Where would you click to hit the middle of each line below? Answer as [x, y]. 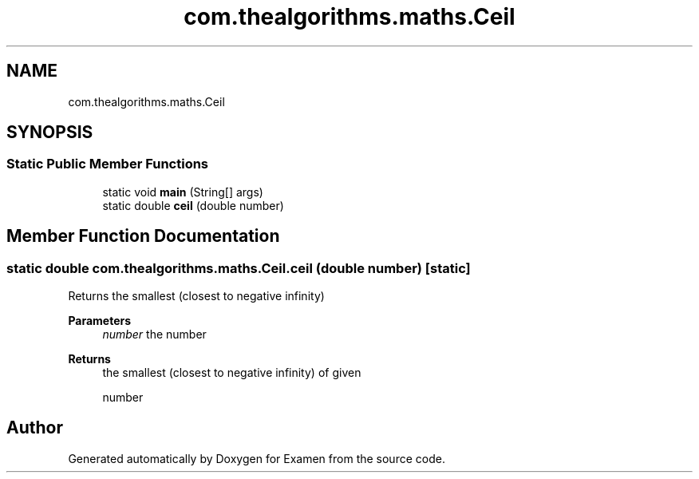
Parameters [100, 321]
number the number [154, 335]
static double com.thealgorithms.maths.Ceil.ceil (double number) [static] [239, 268]
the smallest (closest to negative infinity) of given [232, 373]
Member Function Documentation [143, 236]
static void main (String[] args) [183, 192]
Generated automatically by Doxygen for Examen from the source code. [257, 458]
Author [35, 428]
